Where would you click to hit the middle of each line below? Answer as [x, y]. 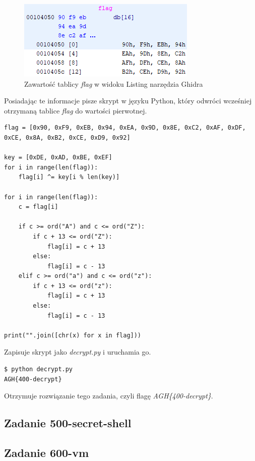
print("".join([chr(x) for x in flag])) [73, 335]
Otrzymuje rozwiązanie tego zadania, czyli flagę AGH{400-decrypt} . [109, 396]
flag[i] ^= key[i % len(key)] [69, 177]
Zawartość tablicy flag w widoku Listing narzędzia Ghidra [114, 83]
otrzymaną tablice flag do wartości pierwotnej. [76, 110]
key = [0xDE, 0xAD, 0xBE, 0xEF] [58, 158]
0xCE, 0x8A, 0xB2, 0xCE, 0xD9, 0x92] [67, 137]
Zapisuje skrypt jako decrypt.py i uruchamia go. [78, 352]
